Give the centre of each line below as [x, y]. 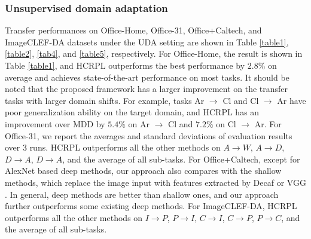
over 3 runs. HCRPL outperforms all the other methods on [113, 147]
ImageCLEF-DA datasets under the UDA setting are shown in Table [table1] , [147, 42]
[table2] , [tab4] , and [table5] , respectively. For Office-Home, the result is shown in [154, 53]
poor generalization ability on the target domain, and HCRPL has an [132, 112]
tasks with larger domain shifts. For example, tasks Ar [105, 100]
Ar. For [268, 123]
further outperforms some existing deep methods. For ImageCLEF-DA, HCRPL [151, 206]
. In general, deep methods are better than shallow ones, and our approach [142, 194]
